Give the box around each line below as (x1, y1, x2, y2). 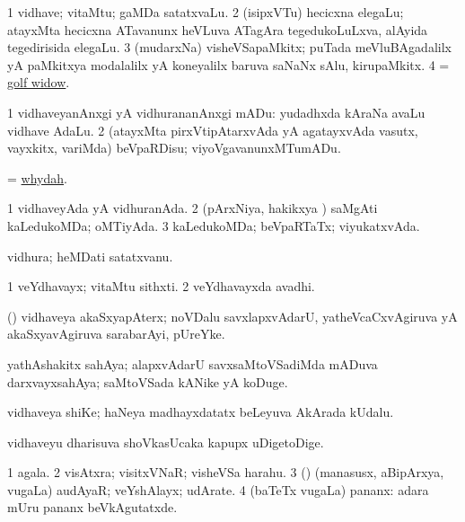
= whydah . (7, 168, 67, 187)
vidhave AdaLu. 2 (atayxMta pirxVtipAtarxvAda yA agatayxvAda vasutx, (7, 120, 418, 139)
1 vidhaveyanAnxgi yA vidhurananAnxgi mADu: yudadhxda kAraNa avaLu (7, 102, 426, 121)
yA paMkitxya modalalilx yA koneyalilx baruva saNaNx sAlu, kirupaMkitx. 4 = (7, 55, 450, 74)
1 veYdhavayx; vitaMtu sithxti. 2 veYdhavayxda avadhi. (7, 277, 315, 296)
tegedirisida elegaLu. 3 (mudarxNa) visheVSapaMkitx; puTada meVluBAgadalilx (7, 38, 452, 57)
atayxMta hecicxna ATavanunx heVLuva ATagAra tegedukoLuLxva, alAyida (7, 20, 428, 39)
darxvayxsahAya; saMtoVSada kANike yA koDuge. (7, 372, 288, 391)
